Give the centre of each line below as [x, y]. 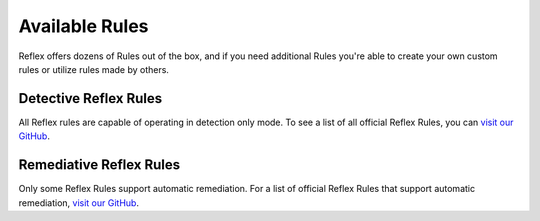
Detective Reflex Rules [90, 98]
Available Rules [83, 26]
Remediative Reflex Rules [99, 165]
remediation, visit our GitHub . [79, 202]
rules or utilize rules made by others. [94, 69]
